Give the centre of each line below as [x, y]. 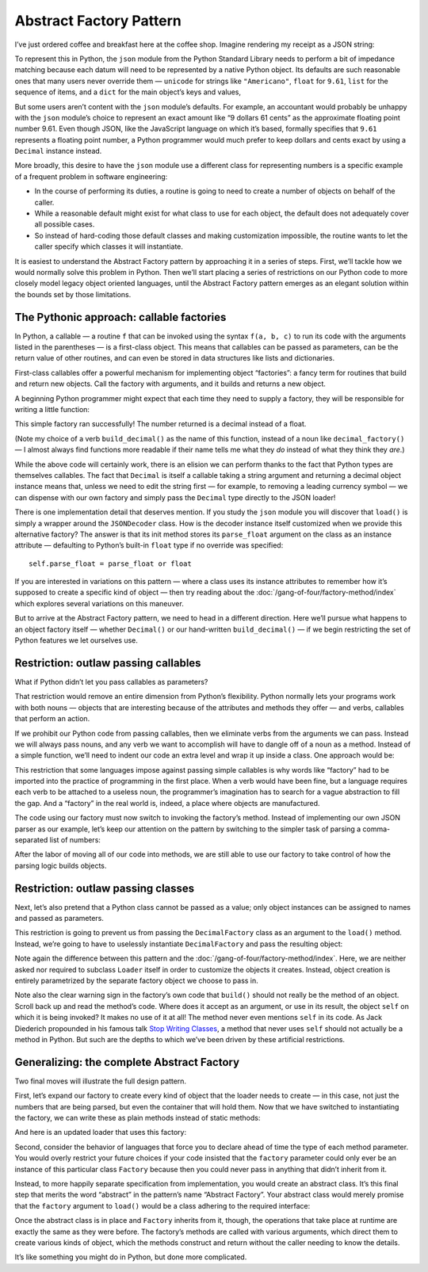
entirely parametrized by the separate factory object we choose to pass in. [137, 981]
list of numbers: [75, 840]
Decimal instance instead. [58, 151]
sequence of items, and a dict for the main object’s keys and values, [128, 92]
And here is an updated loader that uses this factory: [100, 1133]
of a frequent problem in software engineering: [91, 176]
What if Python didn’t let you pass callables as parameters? [111, 682]
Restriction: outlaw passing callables [108, 663]
